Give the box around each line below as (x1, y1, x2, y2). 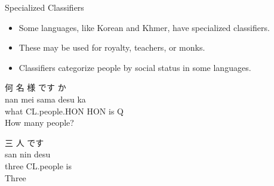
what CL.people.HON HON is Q (5, 104, 124, 117)
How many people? (5, 116, 74, 129)
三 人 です (5, 136, 44, 148)
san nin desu (5, 148, 51, 160)
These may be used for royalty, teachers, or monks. (19, 41, 205, 54)
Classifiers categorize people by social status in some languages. (19, 61, 251, 73)
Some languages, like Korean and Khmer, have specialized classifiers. (19, 21, 270, 33)
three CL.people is (5, 159, 72, 172)
